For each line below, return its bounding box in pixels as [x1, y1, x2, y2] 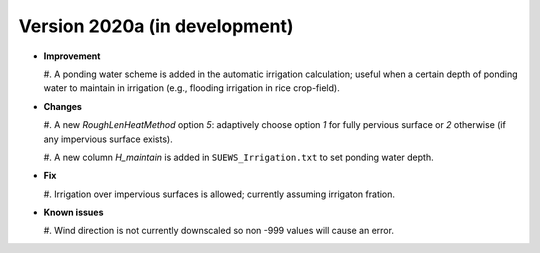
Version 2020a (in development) [18, 15, 294, 37]
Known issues [43, 206, 104, 219]
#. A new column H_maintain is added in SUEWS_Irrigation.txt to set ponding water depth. [43, 151, 434, 163]
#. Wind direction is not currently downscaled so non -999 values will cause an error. [43, 225, 395, 237]
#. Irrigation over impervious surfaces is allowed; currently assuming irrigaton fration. [43, 188, 395, 200]
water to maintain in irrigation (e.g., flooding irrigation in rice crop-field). [43, 82, 340, 94]
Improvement [43, 50, 101, 62]
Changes [43, 100, 82, 112]
